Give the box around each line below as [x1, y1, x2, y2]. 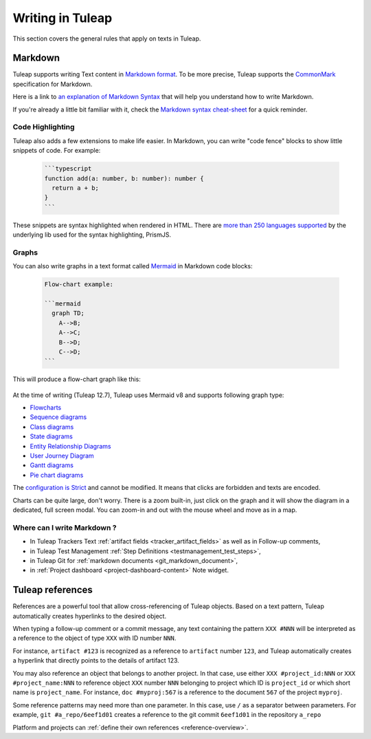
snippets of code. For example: [12, 147, 101, 155]
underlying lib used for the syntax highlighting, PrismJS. [12, 231, 172, 239]
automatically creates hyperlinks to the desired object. [12, 612, 167, 620]
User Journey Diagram [30, 451, 94, 460]
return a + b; [52, 184, 100, 192]
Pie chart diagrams [30, 471, 84, 479]
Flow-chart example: [44, 281, 113, 288]
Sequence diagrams [30, 413, 87, 421]
